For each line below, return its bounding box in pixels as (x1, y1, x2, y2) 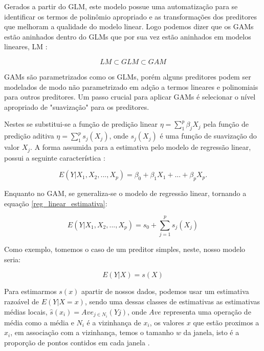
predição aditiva (4, 130, 54, 141)
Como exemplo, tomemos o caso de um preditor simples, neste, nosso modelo (4, 244, 246, 255)
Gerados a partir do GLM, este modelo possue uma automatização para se (4, 1, 238, 11)
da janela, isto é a (183, 327, 239, 338)
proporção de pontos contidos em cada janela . (4, 337, 150, 347)
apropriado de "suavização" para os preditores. (4, 101, 149, 112)
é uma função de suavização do (160, 130, 257, 141)
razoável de (4, 296, 39, 307)
